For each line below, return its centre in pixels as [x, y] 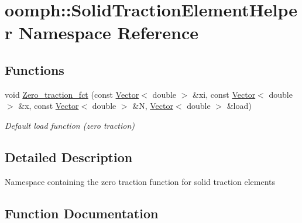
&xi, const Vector [224, 94]
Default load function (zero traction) [70, 125]
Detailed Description [69, 157]
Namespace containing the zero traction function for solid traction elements [140, 181]
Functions [35, 69]
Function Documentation [82, 213]
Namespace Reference [108, 32]
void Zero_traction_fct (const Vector [72, 94]
